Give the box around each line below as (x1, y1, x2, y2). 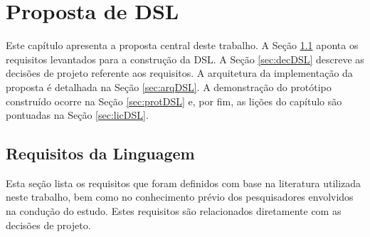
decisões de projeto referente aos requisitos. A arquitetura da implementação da (6, 65, 353, 80)
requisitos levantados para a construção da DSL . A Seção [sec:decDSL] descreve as (6, 51, 364, 66)
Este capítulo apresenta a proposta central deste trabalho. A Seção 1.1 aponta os (6, 38, 359, 53)
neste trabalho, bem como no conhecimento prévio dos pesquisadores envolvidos (6, 189, 354, 204)
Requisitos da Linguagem (6, 142, 195, 164)
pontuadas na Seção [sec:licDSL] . (6, 107, 149, 122)
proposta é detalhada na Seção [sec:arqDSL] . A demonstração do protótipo (6, 79, 332, 94)
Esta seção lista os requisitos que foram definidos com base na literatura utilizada (6, 175, 361, 190)
